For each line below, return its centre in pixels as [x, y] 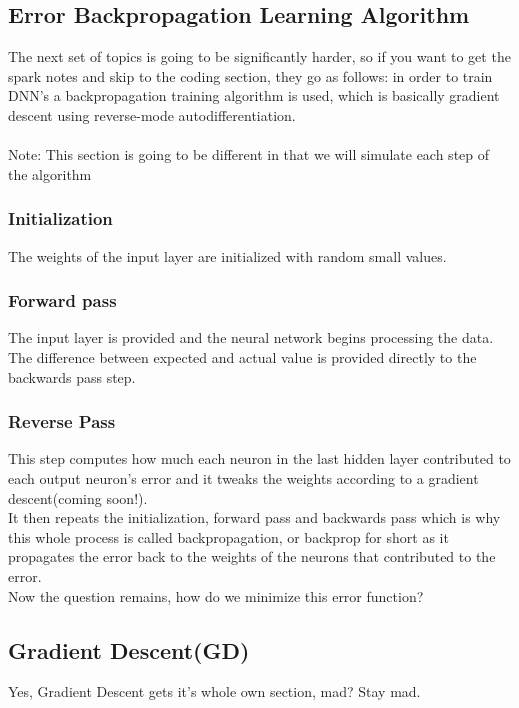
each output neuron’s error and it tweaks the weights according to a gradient [243, 477]
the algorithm [50, 173]
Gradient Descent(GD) [129, 649]
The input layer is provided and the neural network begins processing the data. [251, 337]
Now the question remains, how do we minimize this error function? [216, 595]
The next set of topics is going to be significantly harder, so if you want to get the [259, 56]
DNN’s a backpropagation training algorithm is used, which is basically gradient [254, 95]
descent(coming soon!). [78, 497]
